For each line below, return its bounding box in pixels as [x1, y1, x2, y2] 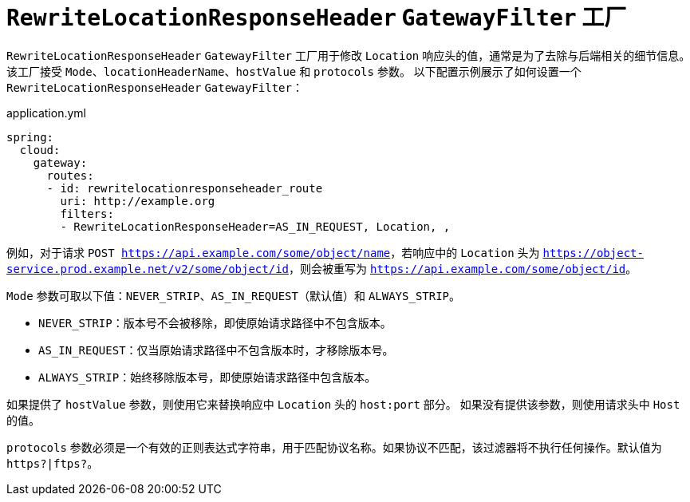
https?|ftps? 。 [6, 456, 99, 470]
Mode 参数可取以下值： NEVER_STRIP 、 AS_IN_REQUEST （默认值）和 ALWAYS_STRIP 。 [6, 288, 461, 302]
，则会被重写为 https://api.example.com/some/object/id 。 [289, 261, 637, 275]
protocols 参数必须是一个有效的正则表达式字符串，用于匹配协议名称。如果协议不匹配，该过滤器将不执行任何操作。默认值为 [6, 440, 662, 454]
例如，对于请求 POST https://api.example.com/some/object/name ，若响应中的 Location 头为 [6, 245, 540, 259]
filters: [60, 207, 114, 220]
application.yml [6, 105, 86, 120]
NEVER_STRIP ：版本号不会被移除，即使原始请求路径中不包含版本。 [38, 315, 392, 330]
